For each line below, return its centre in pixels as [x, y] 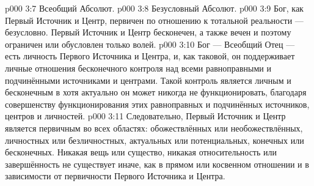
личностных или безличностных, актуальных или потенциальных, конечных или [155, 140]
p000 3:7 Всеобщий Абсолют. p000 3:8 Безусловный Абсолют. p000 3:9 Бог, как [154, 8]
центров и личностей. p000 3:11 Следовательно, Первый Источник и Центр [145, 116]
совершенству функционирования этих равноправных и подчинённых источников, [157, 104]
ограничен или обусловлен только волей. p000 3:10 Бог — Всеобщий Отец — [150, 44]
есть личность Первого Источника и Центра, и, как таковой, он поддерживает [150, 56]
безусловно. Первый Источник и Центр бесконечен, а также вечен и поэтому [148, 32]
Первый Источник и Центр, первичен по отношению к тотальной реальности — [154, 20]
